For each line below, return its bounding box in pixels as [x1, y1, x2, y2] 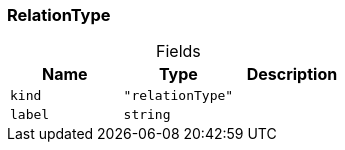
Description [246, 64, 338, 85]
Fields [155, 41, 201, 62]
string [123, 107, 171, 123]
